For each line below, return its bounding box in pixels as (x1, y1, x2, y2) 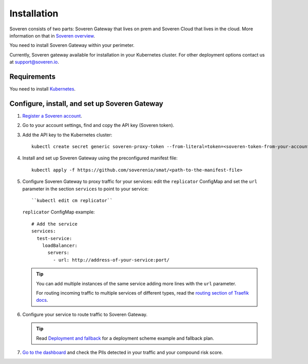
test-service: (36, 235, 72, 241)
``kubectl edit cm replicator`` (31, 198, 113, 204)
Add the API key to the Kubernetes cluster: (22, 132, 112, 138)
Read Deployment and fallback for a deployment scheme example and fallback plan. (36, 335, 214, 341)
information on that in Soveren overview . (9, 32, 95, 39)
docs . (36, 297, 48, 303)
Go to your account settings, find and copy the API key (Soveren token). (22, 122, 175, 129)
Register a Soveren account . (22, 113, 82, 119)
